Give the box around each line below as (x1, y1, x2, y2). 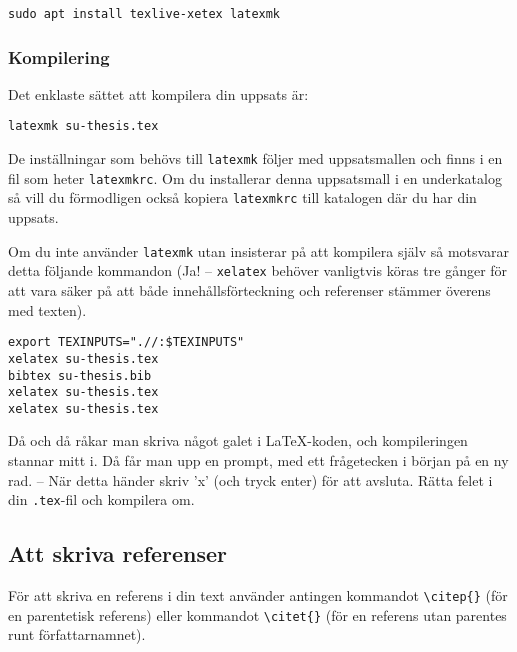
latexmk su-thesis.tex (8, 119, 159, 134)
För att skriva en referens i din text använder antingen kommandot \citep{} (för (8, 585, 508, 606)
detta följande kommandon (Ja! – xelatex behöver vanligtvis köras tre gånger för (8, 260, 508, 281)
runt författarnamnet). (8, 624, 146, 645)
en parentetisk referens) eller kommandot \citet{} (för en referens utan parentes (8, 604, 507, 625)
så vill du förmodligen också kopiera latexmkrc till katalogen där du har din (8, 187, 477, 208)
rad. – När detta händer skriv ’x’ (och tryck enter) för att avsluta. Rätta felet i (8, 469, 493, 490)
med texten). (8, 299, 87, 320)
